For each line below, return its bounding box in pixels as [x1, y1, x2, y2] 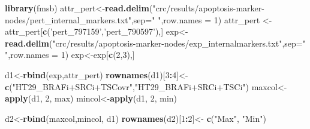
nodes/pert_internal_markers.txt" [5, 13, 131, 26]
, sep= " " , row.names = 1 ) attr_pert [131, 13, 260, 26]
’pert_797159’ [50, 25, 102, 38]
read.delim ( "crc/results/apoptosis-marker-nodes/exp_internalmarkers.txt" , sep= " [5, 36, 306, 49]
